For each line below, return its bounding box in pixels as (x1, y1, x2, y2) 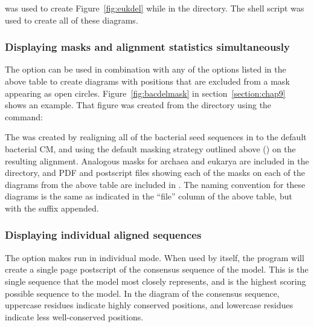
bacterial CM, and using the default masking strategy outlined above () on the (5, 142, 296, 155)
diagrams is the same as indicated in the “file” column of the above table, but (5, 190, 292, 202)
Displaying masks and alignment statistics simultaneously (5, 39, 290, 54)
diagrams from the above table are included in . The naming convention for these (5, 178, 306, 190)
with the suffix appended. (5, 201, 99, 214)
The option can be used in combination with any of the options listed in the (5, 63, 286, 76)
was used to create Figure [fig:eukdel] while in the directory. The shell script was (5, 2, 304, 14)
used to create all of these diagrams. (5, 13, 138, 26)
